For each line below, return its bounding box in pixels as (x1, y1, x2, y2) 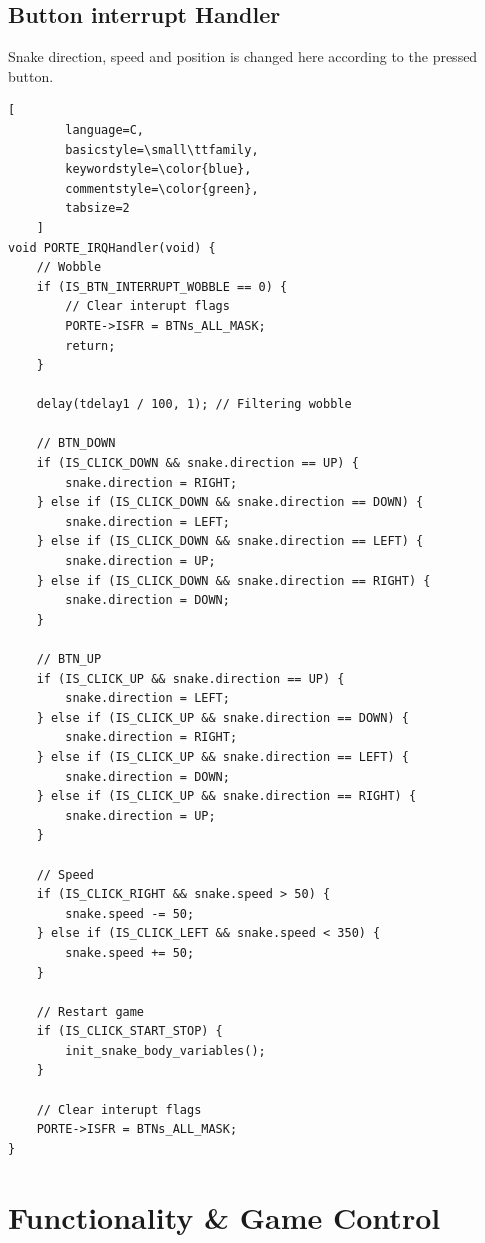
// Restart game (36, 1004, 145, 1019)
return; (65, 338, 116, 353)
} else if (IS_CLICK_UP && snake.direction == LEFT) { (36, 749, 409, 764)
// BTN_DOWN (36, 436, 116, 451)
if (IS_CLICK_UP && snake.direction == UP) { (36, 671, 345, 686)
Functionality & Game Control (8, 1196, 441, 1237)
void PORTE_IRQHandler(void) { (8, 240, 216, 255)
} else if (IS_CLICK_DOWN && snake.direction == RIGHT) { (36, 573, 431, 588)
